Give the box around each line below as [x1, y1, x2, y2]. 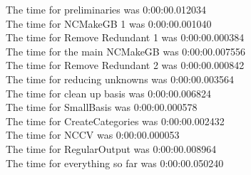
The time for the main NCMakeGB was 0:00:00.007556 [6, 43, 245, 58]
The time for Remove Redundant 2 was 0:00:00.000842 [6, 58, 245, 73]
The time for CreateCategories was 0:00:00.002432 [6, 113, 225, 128]
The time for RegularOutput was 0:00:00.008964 [6, 141, 217, 156]
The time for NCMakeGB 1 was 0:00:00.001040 [6, 16, 212, 31]
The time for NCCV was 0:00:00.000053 [6, 127, 180, 142]
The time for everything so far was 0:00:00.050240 [6, 155, 224, 170]
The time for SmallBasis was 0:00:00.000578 [6, 100, 198, 115]
